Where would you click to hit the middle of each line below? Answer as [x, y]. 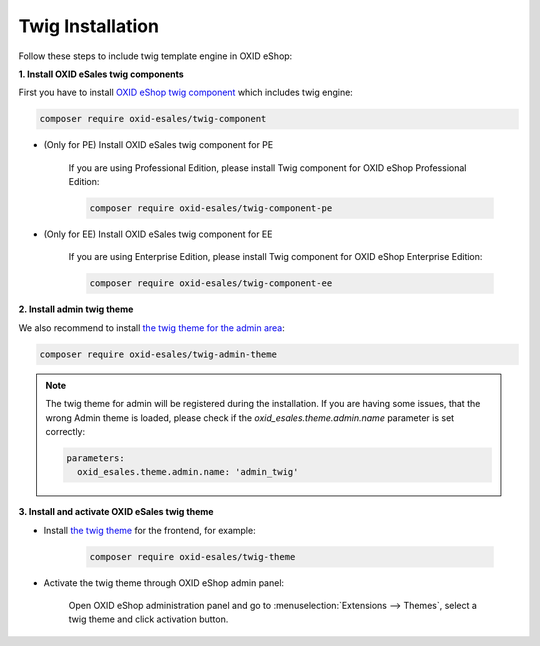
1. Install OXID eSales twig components [101, 74]
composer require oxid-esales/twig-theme [192, 556]
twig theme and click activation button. [148, 619]
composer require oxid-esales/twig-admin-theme [158, 354]
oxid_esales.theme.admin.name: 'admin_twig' [187, 472]
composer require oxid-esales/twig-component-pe [211, 208]
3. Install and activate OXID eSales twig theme [116, 512]
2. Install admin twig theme [76, 309]
